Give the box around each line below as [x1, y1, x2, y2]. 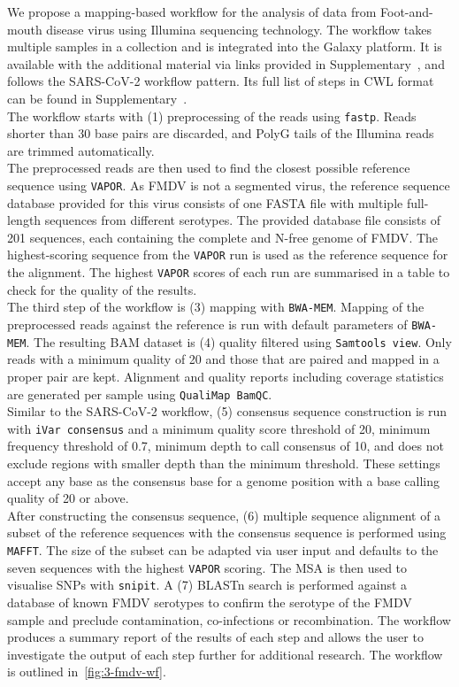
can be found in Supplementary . [7, 89, 187, 107]
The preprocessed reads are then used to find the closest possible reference [7, 158, 410, 177]
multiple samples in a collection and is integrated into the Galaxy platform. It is [7, 37, 442, 56]
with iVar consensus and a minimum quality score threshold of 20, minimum [7, 419, 431, 437]
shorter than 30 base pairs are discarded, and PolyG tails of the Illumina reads [7, 124, 434, 143]
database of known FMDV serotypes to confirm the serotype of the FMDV [7, 592, 412, 611]
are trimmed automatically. [7, 141, 155, 159]
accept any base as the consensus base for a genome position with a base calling [7, 471, 440, 490]
